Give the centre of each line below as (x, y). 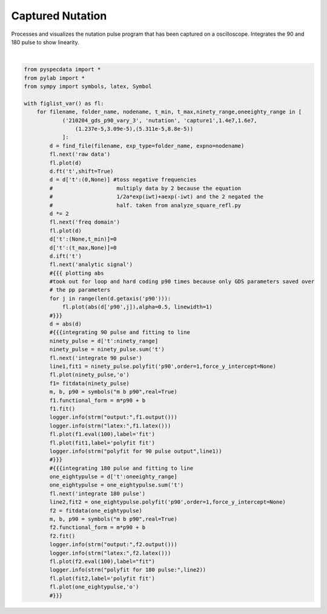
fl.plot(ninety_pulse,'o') (89, 375)
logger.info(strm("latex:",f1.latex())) (110, 425)
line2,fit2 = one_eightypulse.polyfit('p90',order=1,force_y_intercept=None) (167, 502)
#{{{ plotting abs (77, 273)
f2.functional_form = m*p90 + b (97, 528)
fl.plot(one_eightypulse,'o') (94, 587)
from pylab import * (54, 78)
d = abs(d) (65, 324)
